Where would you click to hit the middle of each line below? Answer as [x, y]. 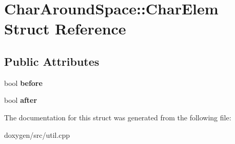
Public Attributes [52, 61]
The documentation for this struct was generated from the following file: [118, 117]
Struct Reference [65, 29]
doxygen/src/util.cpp [37, 134]
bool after [21, 100]
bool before [23, 83]
